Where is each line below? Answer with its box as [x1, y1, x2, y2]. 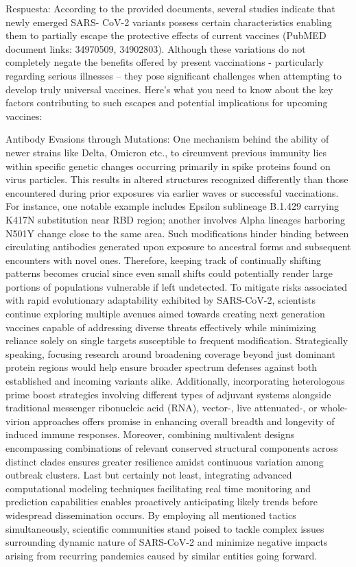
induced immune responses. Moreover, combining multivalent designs [5, 427, 295, 442]
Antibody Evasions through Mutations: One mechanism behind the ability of [5, 132, 329, 146]
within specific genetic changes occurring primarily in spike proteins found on [5, 158, 331, 173]
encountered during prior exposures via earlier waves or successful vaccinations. [5, 185, 339, 200]
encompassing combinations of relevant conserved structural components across [5, 441, 338, 455]
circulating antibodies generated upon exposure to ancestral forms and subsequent [5, 239, 351, 254]
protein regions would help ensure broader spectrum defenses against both [5, 360, 318, 374]
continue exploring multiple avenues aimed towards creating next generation [5, 306, 325, 321]
